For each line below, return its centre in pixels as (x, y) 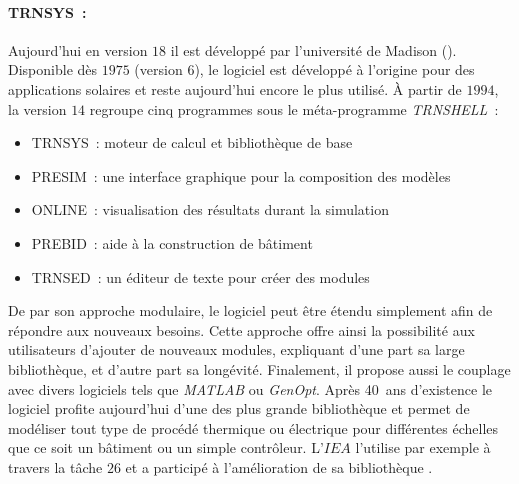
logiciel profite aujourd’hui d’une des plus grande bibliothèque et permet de (239, 408)
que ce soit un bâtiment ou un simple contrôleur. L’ (166, 447)
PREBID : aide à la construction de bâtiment (172, 242)
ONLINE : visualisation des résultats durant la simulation (210, 209)
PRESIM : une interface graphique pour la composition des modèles (241, 175)
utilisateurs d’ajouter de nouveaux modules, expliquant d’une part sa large (236, 349)
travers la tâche (55, 466)
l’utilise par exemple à (423, 447)
